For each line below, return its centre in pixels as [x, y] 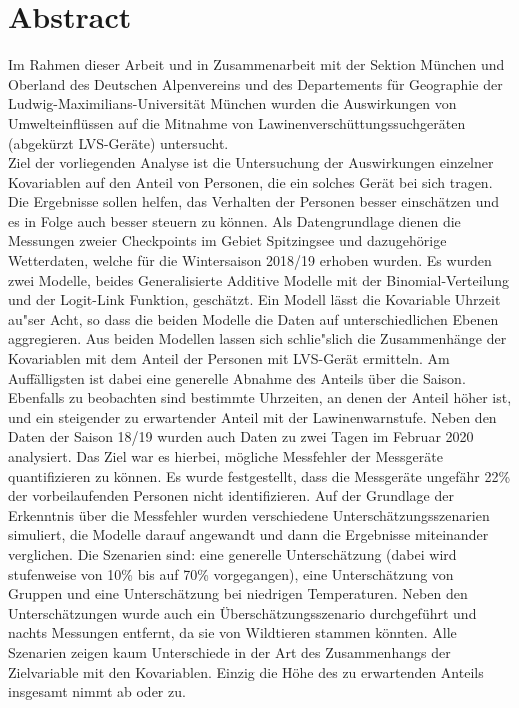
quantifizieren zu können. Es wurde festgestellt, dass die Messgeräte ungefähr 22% [259, 475]
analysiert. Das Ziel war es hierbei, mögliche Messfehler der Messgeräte [225, 456]
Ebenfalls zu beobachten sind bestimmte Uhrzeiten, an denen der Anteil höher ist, [260, 397]
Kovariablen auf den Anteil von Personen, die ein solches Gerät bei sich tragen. [250, 181]
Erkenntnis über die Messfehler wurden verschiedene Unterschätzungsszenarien [249, 514]
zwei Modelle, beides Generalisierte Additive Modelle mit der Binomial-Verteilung [259, 279]
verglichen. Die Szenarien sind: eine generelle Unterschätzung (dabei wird [232, 553]
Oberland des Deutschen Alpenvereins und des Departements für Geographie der [255, 83]
